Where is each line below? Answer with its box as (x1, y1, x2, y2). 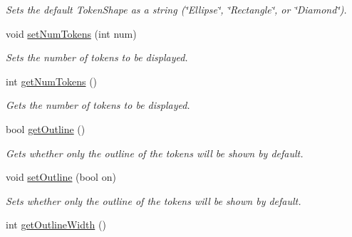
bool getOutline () (6, 121, 86, 136)
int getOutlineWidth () (6, 217, 106, 232)
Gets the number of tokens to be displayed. (6, 98, 190, 112)
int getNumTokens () (6, 73, 98, 88)
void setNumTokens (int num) (6, 26, 137, 41)
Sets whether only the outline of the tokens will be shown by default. (6, 193, 301, 208)
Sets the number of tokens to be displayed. (6, 50, 188, 65)
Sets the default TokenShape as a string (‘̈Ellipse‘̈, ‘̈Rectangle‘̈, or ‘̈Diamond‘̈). (6, 2, 347, 16)
